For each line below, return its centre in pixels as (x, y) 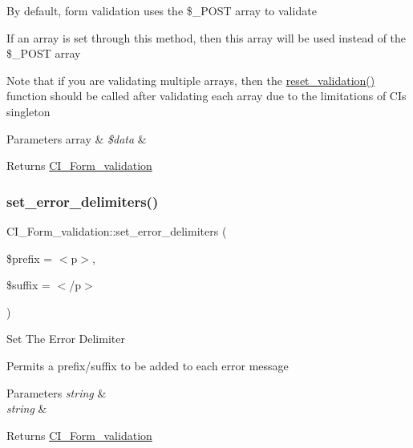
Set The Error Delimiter (66, 339)
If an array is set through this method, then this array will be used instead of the (206, 37)
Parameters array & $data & (77, 138)
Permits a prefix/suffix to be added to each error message (148, 365)
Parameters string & (57, 392)
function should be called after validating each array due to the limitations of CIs (206, 96)
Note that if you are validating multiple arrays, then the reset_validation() (191, 80)
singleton (28, 111)
